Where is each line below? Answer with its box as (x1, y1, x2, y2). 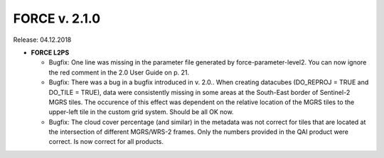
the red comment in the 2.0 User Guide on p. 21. (48, 68, 190, 77)
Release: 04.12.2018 (13, 35, 72, 44)
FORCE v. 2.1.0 (13, 11, 101, 26)
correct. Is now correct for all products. (48, 137, 164, 146)
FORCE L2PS (31, 48, 70, 57)
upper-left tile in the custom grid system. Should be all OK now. (48, 108, 234, 116)
